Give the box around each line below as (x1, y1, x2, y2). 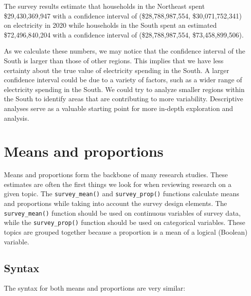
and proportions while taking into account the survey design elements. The (4, 198, 227, 208)
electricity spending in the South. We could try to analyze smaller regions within (4, 84, 245, 94)
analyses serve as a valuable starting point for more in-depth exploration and (4, 103, 233, 113)
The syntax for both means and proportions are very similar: (4, 283, 185, 293)
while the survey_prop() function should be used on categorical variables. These (4, 217, 245, 227)
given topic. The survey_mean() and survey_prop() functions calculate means (4, 188, 239, 199)
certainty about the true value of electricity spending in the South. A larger (4, 65, 230, 75)
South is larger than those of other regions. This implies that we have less (4, 55, 224, 65)
